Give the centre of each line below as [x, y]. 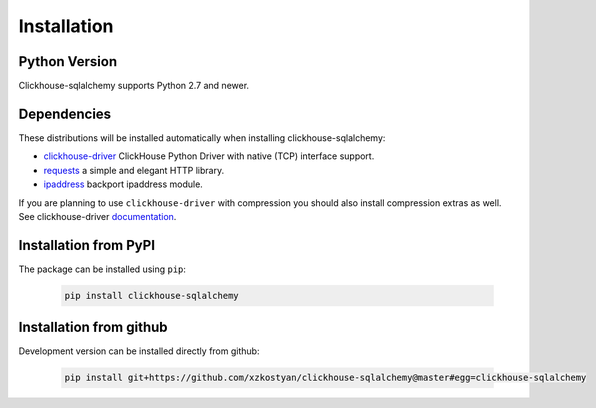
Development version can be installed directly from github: [139, 351]
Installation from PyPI [86, 245]
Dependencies [65, 113]
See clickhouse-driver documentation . [97, 216]
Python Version [68, 61]
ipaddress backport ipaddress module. [123, 184]
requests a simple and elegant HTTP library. [134, 170]
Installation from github [93, 327]
